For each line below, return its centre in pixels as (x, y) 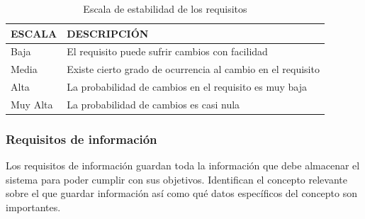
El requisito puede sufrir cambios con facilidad (167, 51)
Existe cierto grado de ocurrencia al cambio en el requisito (193, 69)
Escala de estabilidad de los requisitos (165, 9)
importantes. (33, 207)
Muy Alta (32, 104)
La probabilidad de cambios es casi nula (153, 104)
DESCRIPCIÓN (108, 33)
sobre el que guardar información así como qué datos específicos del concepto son (182, 193)
